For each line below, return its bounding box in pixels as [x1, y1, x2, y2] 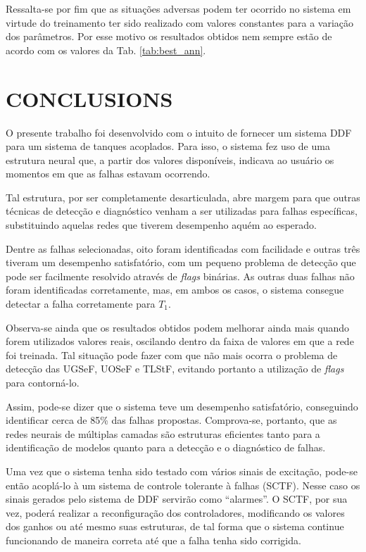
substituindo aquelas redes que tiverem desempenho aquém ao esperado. [6, 218, 317, 232]
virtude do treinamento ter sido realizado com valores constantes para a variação [6, 15, 354, 30]
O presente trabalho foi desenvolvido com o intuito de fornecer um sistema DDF [6, 125, 352, 139]
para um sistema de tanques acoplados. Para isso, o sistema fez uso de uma [6, 139, 330, 153]
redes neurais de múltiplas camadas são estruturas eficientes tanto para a [6, 426, 320, 441]
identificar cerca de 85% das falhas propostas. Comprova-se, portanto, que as [6, 413, 337, 427]
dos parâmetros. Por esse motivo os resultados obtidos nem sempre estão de [6, 29, 332, 44]
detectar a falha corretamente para [6, 296, 156, 311]
